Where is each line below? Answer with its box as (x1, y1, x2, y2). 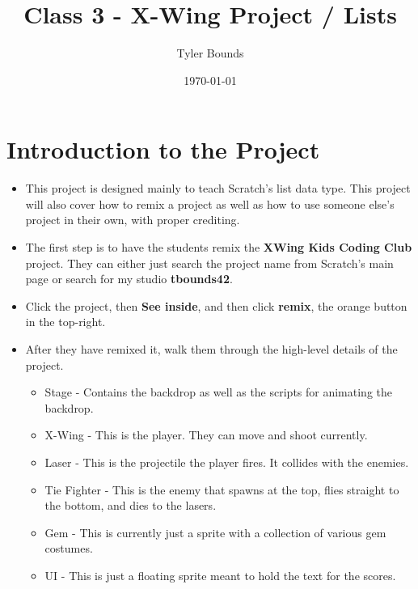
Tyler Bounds (176, 44, 244, 61)
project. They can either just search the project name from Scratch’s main (25, 254, 394, 271)
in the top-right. (25, 313, 106, 330)
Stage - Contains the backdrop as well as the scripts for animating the (44, 383, 393, 400)
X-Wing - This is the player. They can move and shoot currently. (44, 426, 368, 443)
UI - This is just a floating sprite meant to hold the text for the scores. (44, 566, 396, 583)
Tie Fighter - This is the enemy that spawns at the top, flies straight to (44, 481, 399, 498)
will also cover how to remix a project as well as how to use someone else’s (25, 195, 395, 212)
